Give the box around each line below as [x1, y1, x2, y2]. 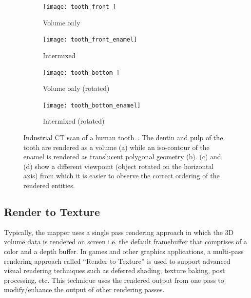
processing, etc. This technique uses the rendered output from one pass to [4, 275, 224, 285]
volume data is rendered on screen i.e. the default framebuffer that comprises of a [4, 236, 248, 247]
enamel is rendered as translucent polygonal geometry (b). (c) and [23, 151, 221, 162]
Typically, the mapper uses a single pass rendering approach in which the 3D [4, 227, 234, 237]
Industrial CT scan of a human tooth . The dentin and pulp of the [23, 132, 223, 142]
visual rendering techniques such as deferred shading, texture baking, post [4, 265, 225, 276]
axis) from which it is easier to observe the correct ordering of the [23, 170, 220, 181]
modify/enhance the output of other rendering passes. [4, 284, 165, 295]
